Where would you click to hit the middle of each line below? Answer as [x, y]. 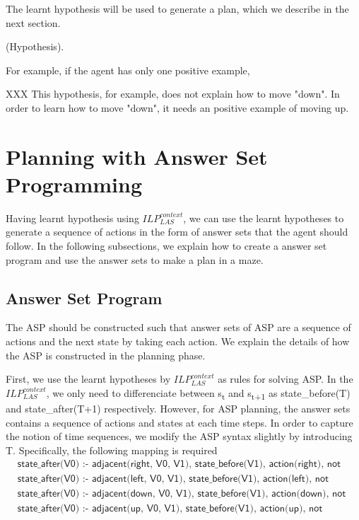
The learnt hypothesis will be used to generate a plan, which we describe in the [177, 8]
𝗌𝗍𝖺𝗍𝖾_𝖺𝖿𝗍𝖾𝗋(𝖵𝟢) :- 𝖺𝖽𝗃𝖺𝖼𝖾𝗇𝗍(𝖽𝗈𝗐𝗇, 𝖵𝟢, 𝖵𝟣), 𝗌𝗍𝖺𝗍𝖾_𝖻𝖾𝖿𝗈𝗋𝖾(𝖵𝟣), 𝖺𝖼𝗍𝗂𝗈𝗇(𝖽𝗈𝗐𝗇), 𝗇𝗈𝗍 [182, 494]
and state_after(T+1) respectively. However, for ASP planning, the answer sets [178, 408]
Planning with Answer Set [137, 156]
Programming [74, 184]
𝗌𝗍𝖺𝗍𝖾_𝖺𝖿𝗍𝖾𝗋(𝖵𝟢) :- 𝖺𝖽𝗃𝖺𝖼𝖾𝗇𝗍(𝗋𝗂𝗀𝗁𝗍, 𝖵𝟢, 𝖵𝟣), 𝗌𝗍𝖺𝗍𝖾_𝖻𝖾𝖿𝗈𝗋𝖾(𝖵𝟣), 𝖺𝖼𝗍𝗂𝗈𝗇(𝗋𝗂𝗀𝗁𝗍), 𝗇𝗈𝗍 [179, 464]
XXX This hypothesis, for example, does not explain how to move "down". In [173, 94]
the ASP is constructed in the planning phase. [106, 355]
